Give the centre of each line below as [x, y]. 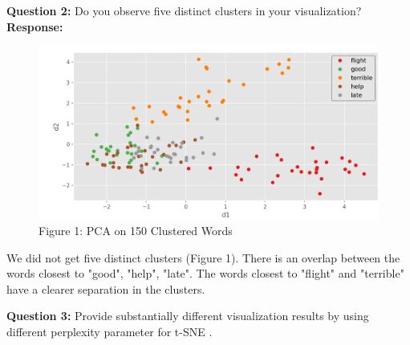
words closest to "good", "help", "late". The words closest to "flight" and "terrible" [205, 273]
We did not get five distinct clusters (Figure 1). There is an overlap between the [203, 257]
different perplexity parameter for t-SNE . [110, 331]
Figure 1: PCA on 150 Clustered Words [136, 230]
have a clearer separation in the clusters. [106, 288]
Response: [35, 26]
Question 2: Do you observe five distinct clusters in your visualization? [184, 10]
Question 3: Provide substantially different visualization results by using [188, 316]
